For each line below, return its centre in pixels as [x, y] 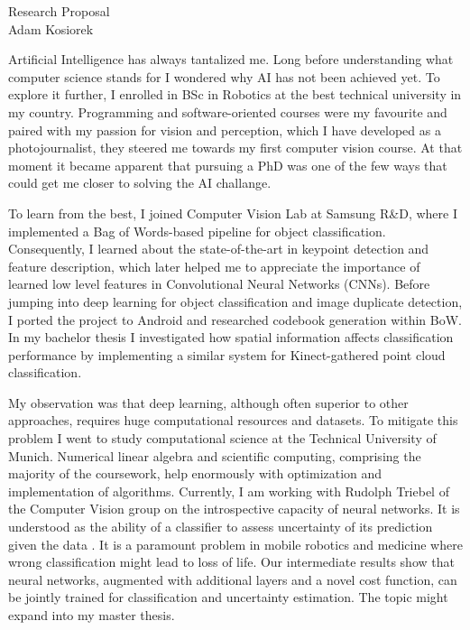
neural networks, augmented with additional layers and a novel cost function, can [233, 579]
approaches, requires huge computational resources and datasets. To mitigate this [233, 420]
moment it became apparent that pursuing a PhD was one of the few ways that [228, 165]
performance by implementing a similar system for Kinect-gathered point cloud [227, 354]
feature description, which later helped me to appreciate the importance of [214, 266]
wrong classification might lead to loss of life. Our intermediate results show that [231, 562]
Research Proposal [59, 11]
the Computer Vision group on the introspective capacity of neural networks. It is [234, 509]
